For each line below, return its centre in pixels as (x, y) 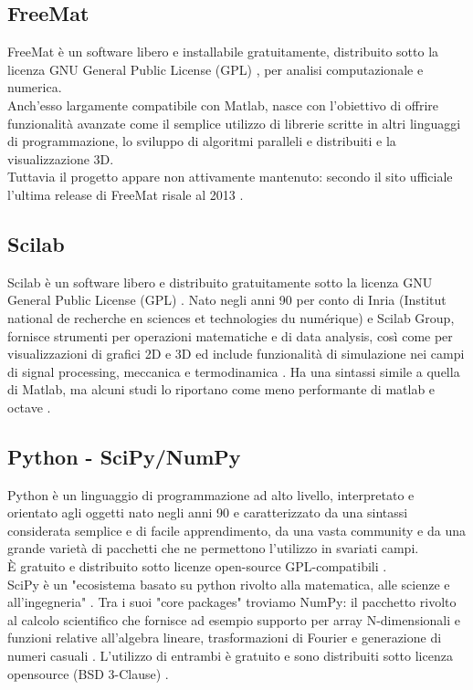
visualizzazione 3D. (61, 158)
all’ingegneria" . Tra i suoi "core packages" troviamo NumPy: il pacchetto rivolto (232, 602)
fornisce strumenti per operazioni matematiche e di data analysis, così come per (230, 335)
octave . (29, 407)
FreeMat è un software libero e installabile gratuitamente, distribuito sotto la (223, 52)
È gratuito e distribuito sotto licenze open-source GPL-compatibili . (197, 566)
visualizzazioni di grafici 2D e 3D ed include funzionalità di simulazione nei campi (236, 354)
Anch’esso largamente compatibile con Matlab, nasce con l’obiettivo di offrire (223, 105)
